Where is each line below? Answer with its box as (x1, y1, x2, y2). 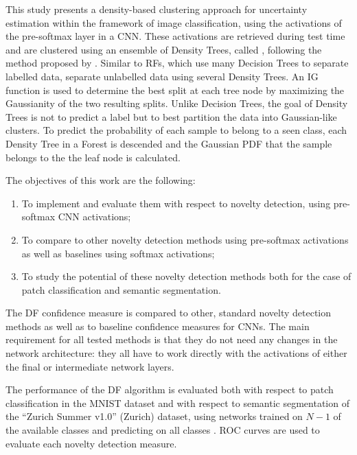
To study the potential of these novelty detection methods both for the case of (21, 269, 352, 283)
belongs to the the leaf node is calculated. (5, 150, 181, 164)
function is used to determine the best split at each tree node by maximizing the (5, 82, 345, 97)
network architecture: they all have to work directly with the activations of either (5, 346, 347, 360)
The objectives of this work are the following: (5, 173, 196, 187)
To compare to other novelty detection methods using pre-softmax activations (21, 232, 349, 246)
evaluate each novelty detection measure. (5, 436, 177, 450)
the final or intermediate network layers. (5, 359, 174, 373)
